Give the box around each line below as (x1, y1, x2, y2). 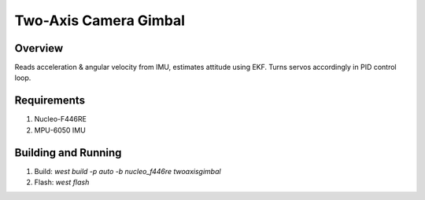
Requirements (14, 94, 86, 107)
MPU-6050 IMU (34, 125, 86, 135)
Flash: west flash (34, 177, 90, 187)
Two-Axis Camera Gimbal (14, 12, 185, 29)
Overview (14, 42, 64, 55)
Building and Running (14, 146, 122, 159)
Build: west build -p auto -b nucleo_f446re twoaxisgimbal (34, 166, 221, 176)
